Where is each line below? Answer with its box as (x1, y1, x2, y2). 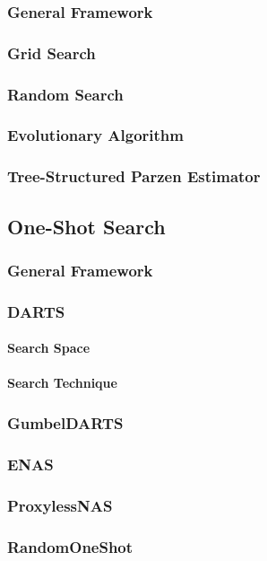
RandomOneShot (7, 535, 133, 557)
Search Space (7, 338, 90, 357)
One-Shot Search (7, 212, 166, 240)
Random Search (7, 83, 124, 105)
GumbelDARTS (7, 411, 124, 434)
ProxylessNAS (7, 494, 113, 516)
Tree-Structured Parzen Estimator (7, 165, 261, 188)
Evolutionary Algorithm (7, 124, 184, 146)
